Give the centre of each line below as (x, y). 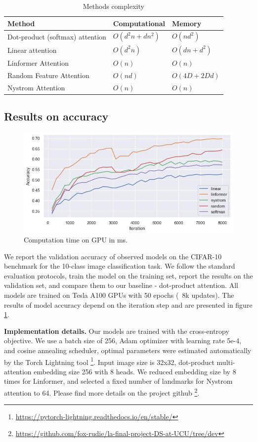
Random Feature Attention (48, 75)
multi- (226, 362)
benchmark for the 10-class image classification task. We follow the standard (120, 266)
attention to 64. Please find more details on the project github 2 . (102, 392)
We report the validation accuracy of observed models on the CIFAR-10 (113, 256)
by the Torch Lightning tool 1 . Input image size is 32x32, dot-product (109, 361)
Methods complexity (113, 6)
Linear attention (32, 50)
